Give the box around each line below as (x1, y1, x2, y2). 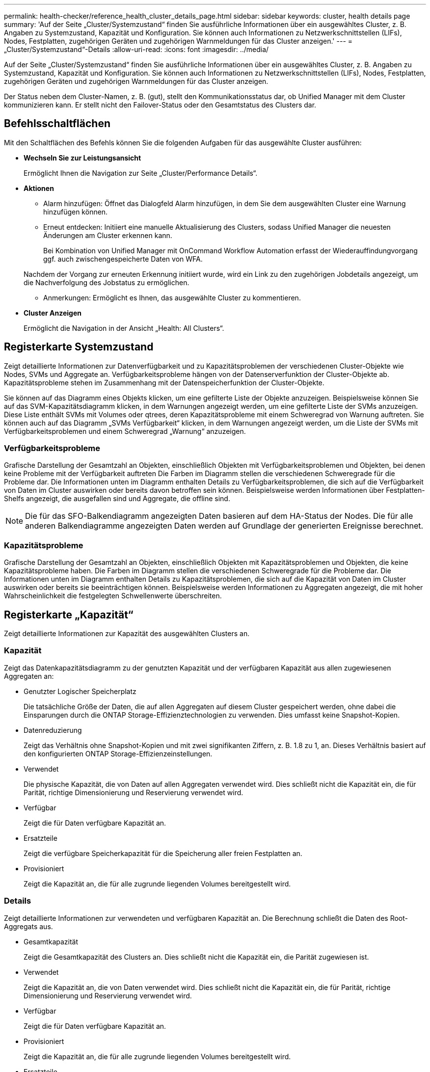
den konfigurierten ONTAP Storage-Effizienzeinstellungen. (24, 749, 213, 758)
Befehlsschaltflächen (4, 117, 110, 130)
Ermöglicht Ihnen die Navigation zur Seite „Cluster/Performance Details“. (24, 168, 258, 177)
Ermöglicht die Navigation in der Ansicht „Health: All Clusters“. (24, 323, 224, 332)
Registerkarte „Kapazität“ (4, 608, 134, 621)
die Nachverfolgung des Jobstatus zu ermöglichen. (24, 278, 189, 287)
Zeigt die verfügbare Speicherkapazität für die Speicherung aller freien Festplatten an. (24, 849, 302, 858)
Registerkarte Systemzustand (4, 341, 154, 353)
